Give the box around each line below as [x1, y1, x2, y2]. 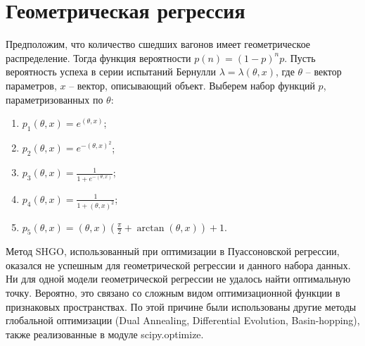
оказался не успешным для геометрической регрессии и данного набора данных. [6, 257, 351, 272]
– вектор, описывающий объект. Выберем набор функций [69, 78, 315, 92]
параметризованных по [6, 92, 103, 106]
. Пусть [284, 50, 316, 65]
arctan [136, 223, 165, 233]
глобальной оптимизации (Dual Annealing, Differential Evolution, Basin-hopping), [6, 313, 360, 328]
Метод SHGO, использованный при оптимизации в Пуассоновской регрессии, [6, 244, 340, 259]
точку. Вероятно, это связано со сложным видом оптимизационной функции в [6, 285, 340, 300]
